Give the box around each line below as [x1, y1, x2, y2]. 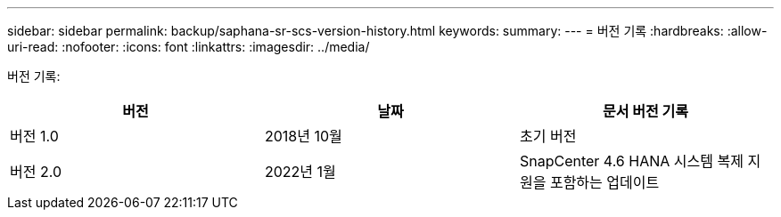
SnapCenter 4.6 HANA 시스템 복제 [519, 152, 744, 170]
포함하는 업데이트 [549, 173, 660, 191]
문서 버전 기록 [603, 102, 688, 120]
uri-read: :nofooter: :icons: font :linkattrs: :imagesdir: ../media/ [7, 39, 370, 54]
